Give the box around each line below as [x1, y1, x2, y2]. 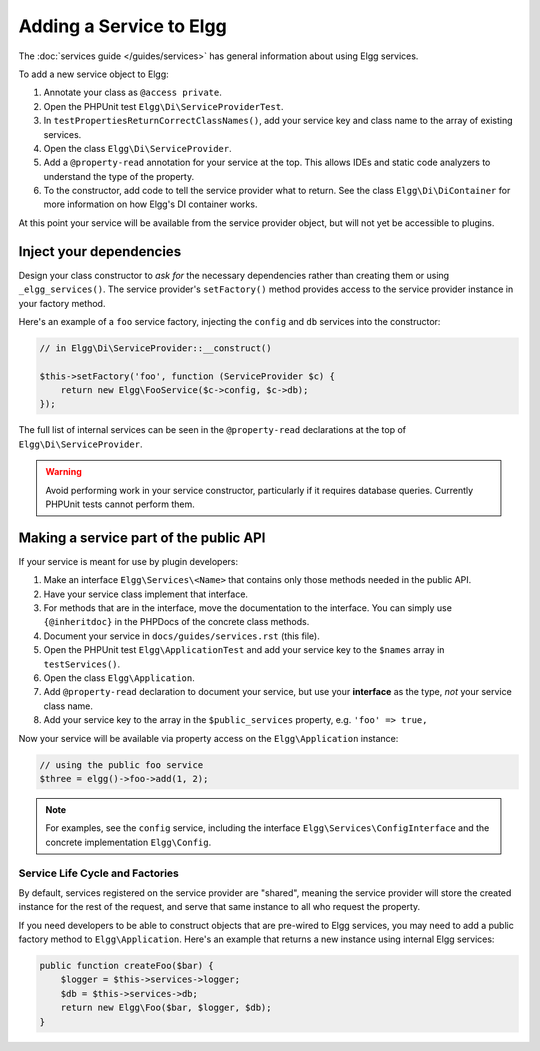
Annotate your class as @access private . [43, 86, 222, 99]
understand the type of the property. [43, 170, 195, 182]
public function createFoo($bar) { [39, 960, 214, 972]
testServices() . [43, 658, 121, 670]
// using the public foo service [39, 759, 204, 770]
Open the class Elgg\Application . [43, 672, 195, 684]
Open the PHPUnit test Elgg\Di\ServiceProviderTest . [43, 100, 284, 112]
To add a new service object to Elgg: [18, 68, 169, 80]
